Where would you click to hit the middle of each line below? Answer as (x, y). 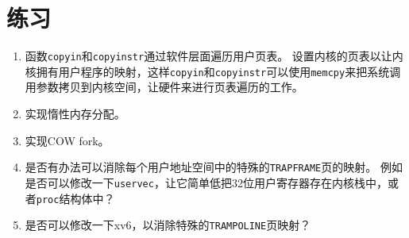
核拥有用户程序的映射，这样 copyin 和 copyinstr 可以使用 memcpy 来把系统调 (213, 71)
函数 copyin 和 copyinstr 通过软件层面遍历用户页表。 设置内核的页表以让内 (214, 56)
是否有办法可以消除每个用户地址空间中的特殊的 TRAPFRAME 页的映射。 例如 (214, 167)
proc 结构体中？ (75, 198)
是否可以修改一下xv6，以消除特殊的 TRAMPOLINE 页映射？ (168, 225)
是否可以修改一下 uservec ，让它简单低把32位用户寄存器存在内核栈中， (206, 182)
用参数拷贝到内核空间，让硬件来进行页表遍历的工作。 (164, 87)
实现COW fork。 (67, 140)
